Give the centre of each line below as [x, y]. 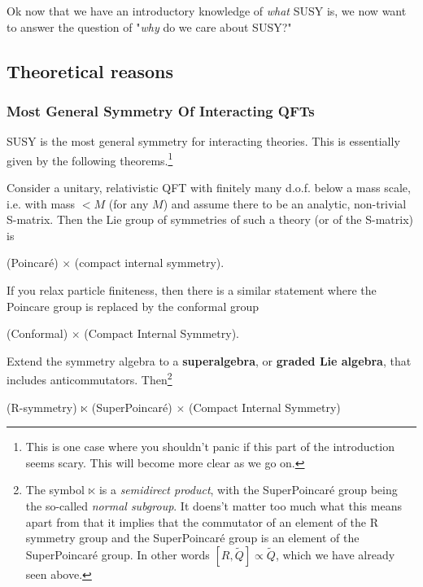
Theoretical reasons [90, 70]
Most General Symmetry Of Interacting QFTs [161, 110]
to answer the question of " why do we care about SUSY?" [149, 26]
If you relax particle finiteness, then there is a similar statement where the [192, 290]
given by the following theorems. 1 [90, 159]
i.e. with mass [41, 203]
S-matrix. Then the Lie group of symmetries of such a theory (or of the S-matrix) [210, 219]
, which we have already [335, 554]
